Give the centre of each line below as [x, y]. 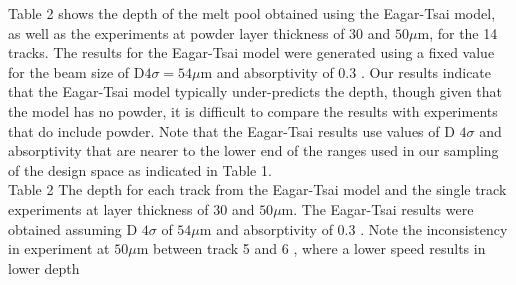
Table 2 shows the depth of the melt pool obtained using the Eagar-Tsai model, [252, 13]
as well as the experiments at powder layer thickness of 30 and [199, 32]
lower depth [44, 267]
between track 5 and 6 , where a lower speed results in [319, 248]
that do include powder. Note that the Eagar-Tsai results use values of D [231, 130]
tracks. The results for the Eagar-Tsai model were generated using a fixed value [251, 52]
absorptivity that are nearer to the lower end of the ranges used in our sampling [253, 150]
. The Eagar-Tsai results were [383, 208]
